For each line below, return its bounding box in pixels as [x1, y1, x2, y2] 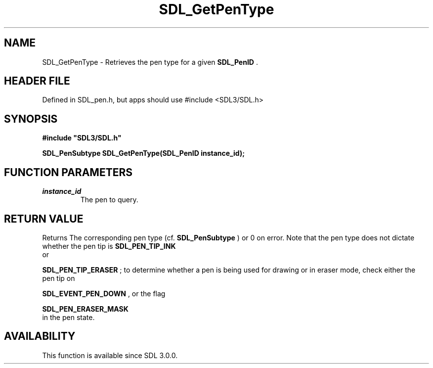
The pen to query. [80, 195, 138, 204]
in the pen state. [42, 313, 95, 322]
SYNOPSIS [4, 112, 58, 125]
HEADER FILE [4, 75, 70, 88]
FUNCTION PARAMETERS [4, 166, 132, 179]
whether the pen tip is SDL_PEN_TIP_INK [42, 241, 176, 250]
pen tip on [42, 274, 75, 282]
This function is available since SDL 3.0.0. [42, 351, 178, 360]
